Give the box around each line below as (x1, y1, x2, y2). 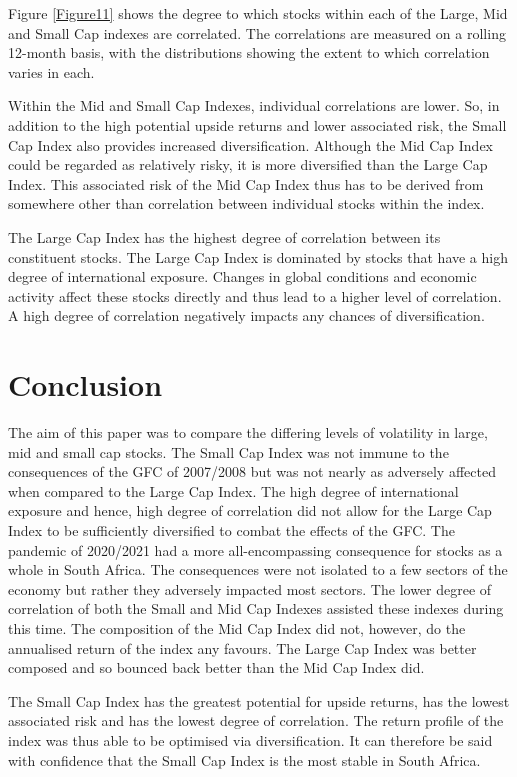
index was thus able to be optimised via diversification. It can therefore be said (8, 729, 493, 750)
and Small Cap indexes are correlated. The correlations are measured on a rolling (8, 22, 506, 43)
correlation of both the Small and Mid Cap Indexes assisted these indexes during (8, 598, 504, 619)
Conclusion (8, 364, 163, 405)
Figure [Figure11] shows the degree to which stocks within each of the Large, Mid (8, 3, 508, 23)
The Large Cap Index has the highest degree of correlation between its (8, 226, 441, 247)
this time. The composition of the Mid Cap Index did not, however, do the (8, 617, 466, 638)
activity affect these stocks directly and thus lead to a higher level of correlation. (8, 285, 502, 306)
